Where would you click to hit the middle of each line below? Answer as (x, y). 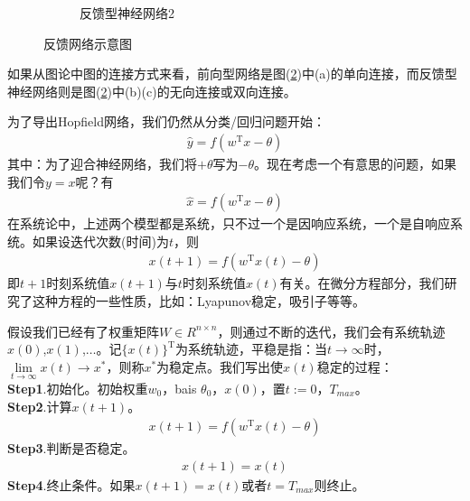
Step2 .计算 (40, 406)
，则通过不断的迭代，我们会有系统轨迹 (331, 331)
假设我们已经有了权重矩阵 (83, 331)
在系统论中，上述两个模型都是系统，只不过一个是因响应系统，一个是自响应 (229, 223)
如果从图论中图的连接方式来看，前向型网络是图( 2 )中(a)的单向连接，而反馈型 (232, 74)
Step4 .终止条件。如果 (71, 484)
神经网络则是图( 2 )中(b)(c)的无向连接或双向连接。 (152, 91)
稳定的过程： (355, 366)
